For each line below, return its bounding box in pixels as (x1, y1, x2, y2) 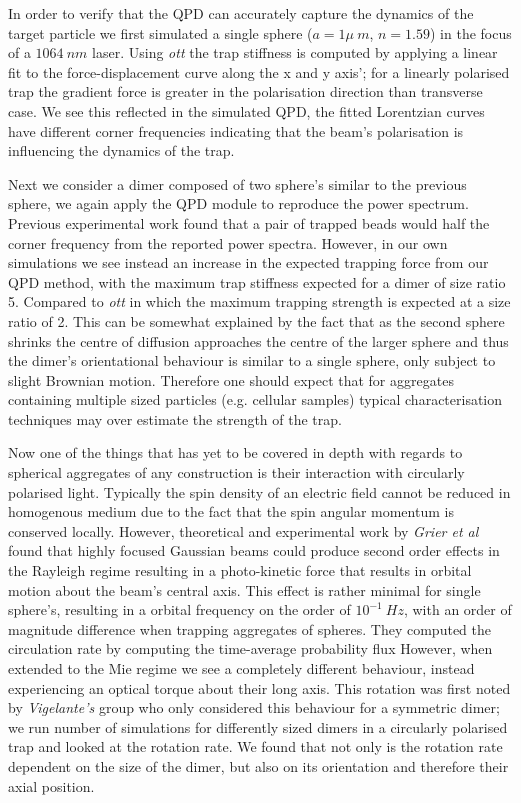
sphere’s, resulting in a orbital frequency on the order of (8, 599, 351, 620)
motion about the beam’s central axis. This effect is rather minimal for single (8, 579, 481, 600)
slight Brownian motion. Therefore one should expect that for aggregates (8, 369, 454, 390)
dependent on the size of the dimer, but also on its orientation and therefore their (8, 755, 509, 776)
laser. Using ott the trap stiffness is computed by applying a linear (92, 42, 498, 63)
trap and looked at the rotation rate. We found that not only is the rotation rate (8, 736, 503, 757)
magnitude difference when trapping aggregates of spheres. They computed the (8, 618, 491, 639)
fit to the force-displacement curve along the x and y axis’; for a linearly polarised (8, 61, 510, 82)
